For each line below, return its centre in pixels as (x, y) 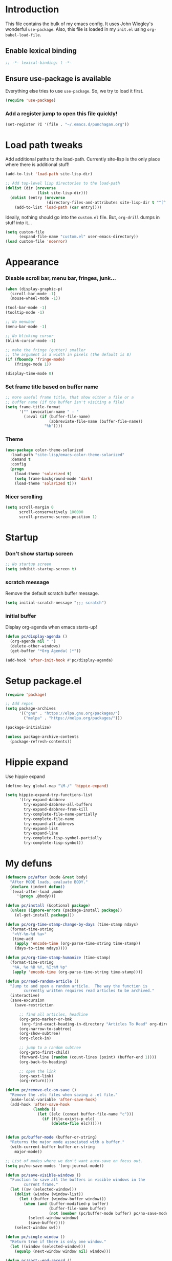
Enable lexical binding (41, 51)
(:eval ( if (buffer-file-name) (57, 417)
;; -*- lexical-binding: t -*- (39, 63)
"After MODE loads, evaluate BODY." (49, 882)
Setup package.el (44, 681)
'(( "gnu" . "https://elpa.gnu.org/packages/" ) (69, 713)
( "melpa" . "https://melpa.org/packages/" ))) (73, 718)
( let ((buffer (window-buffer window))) (62, 1199)
